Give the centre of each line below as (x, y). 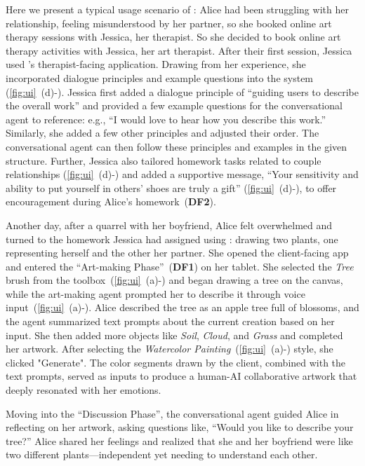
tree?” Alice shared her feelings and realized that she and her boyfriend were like (179, 440)
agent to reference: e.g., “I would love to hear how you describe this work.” (166, 119)
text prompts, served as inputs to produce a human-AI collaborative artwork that (181, 376)
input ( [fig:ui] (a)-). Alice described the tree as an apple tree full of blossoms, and (182, 307)
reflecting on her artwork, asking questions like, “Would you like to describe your (180, 427)
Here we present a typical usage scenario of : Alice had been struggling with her (177, 9)
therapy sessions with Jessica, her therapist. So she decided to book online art (173, 37)
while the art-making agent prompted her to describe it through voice (155, 293)
